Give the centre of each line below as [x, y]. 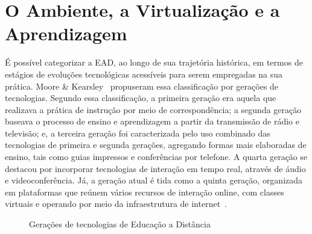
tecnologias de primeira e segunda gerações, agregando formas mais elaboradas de [156, 145]
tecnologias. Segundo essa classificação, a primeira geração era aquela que [141, 98]
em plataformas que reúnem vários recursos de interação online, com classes [145, 192]
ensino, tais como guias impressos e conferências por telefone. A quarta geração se [156, 157]
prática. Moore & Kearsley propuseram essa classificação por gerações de [142, 86]
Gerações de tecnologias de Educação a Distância [120, 224]
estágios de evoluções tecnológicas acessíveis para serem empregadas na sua [144, 74]
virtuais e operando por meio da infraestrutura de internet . [116, 204]
